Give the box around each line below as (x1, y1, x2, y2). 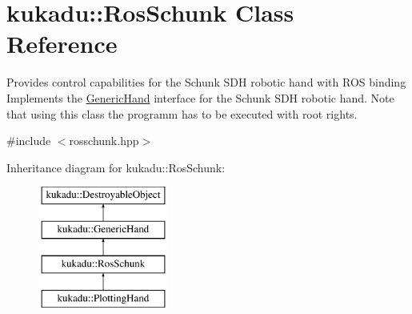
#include (6, 132, 51, 149)
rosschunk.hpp (69, 132, 139, 149)
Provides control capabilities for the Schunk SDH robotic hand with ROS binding (6, 74, 406, 91)
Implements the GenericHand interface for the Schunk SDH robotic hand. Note (6, 89, 394, 106)
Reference (6, 27, 118, 60)
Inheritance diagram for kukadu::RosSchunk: (6, 159, 226, 175)
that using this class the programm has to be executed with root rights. (6, 105, 358, 122)
